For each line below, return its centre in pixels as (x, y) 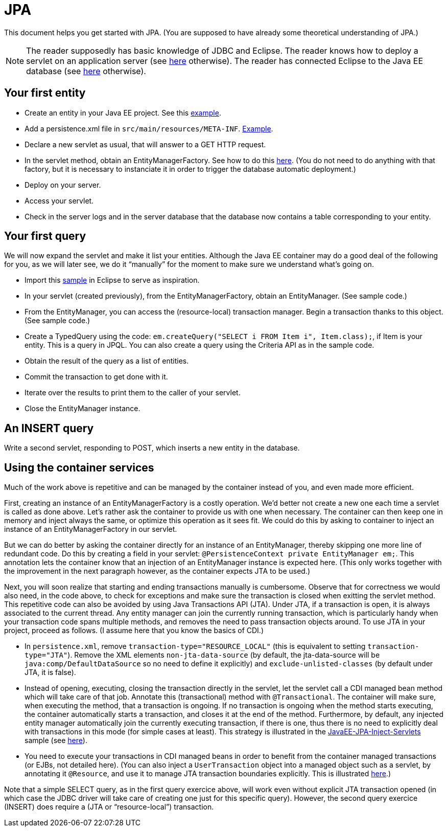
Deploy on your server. (63, 185)
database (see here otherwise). (86, 71)
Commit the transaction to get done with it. (96, 377)
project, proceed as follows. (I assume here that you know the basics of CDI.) (134, 631)
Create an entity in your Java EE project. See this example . (123, 113)
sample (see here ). (56, 740)
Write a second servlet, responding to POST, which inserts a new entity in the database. (152, 448)
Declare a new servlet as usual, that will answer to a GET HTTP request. (145, 144)
